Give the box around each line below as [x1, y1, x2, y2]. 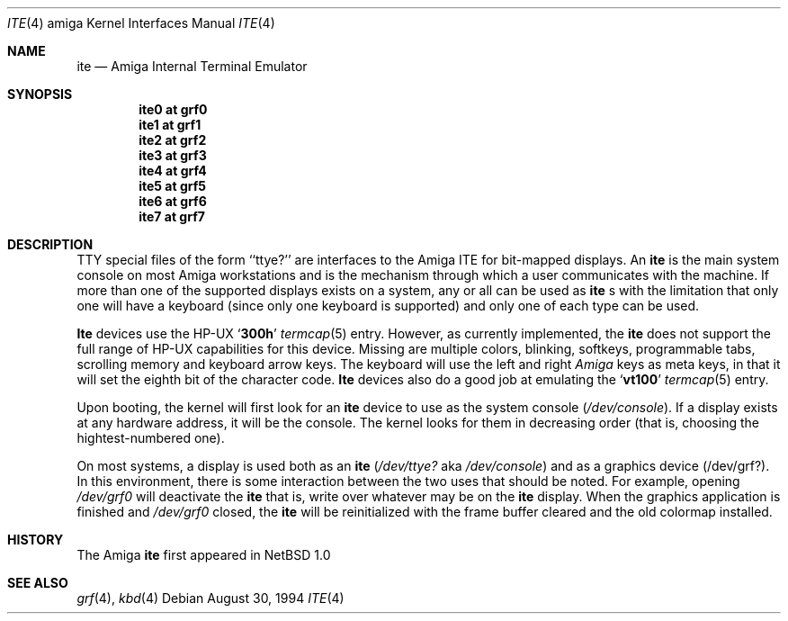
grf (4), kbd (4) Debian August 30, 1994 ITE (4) [76, 590, 345, 606]
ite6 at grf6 [139, 193, 207, 209]
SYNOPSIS [7, 86, 73, 102]
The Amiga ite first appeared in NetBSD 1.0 [76, 547, 331, 562]
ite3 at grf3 [139, 148, 207, 163]
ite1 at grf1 [139, 117, 201, 132]
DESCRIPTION [7, 237, 94, 252]
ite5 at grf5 [139, 178, 207, 193]
